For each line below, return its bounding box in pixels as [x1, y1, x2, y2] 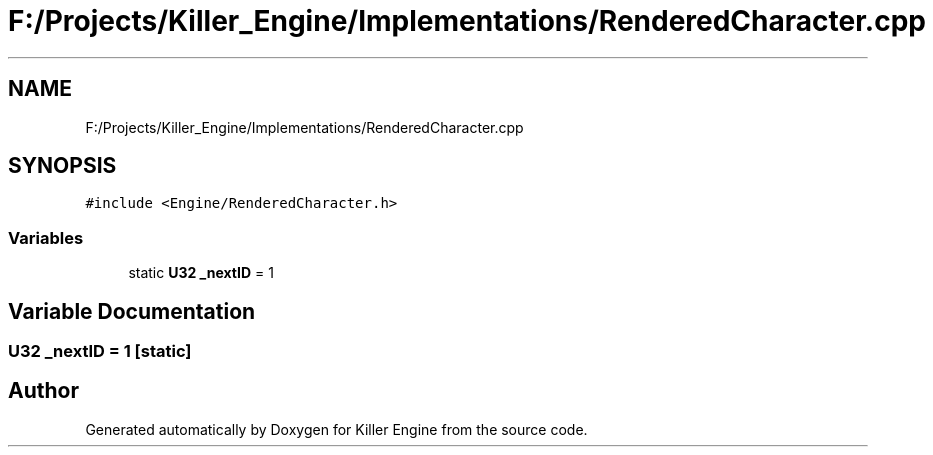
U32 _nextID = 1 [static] [8, 341, 192, 362]
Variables [8, 227, 84, 248]
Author [8, 378, 79, 404]
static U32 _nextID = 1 [128, 264, 274, 282]
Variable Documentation [8, 298, 256, 324]
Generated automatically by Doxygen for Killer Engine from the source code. [85, 420, 588, 438]
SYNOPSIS [8, 153, 117, 179]
